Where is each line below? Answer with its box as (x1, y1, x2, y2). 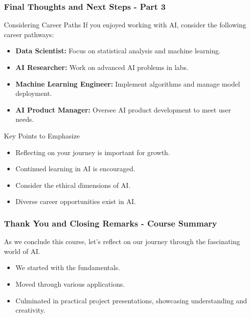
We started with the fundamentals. (15, 262, 120, 273)
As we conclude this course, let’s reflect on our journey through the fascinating (4, 236, 240, 247)
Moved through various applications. (15, 278, 125, 289)
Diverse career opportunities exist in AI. (15, 196, 136, 206)
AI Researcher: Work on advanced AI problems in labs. (15, 62, 188, 72)
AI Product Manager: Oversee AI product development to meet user (15, 104, 231, 114)
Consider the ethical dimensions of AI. (15, 180, 131, 190)
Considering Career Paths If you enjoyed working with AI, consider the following (4, 20, 246, 30)
